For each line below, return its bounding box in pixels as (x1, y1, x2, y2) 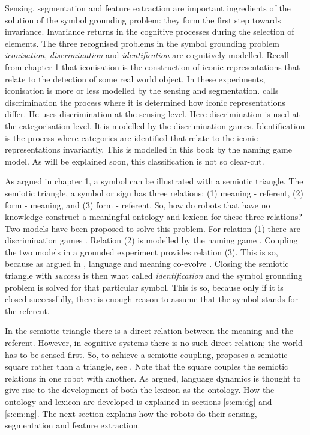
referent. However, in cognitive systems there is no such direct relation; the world (5, 336, 303, 349)
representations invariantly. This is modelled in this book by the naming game (5, 143, 292, 156)
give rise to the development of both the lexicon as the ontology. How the (5, 383, 275, 396)
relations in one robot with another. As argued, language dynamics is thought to (5, 371, 301, 384)
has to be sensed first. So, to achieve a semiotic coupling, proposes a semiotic (5, 348, 288, 360)
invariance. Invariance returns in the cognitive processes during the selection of (5, 25, 294, 38)
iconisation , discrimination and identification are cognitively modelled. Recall (5, 49, 290, 61)
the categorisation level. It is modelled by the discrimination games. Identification (5, 119, 305, 132)
